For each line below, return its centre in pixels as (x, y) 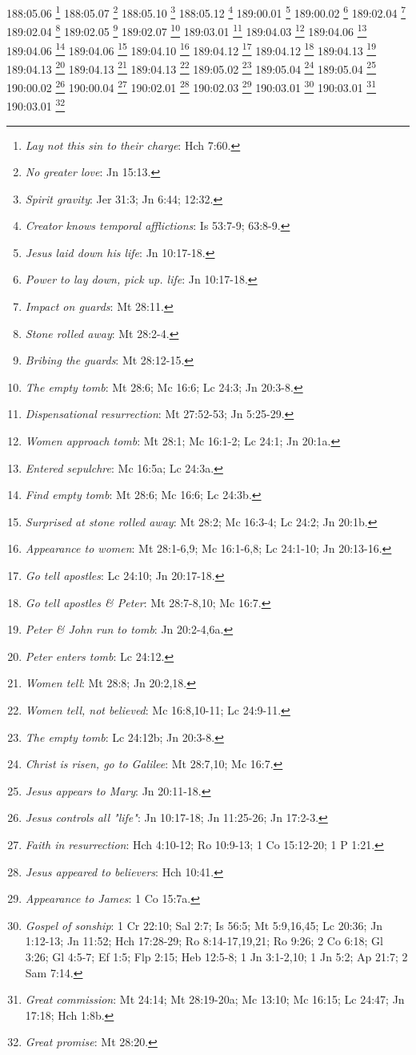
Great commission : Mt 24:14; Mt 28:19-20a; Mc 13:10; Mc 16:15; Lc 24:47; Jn (215, 999)
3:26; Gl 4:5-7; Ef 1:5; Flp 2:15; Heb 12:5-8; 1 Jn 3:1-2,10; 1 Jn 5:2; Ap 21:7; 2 (216, 956)
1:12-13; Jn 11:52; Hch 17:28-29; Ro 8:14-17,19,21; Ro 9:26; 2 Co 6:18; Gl (204, 941)
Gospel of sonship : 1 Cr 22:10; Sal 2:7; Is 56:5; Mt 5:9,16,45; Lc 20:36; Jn (204, 925)
